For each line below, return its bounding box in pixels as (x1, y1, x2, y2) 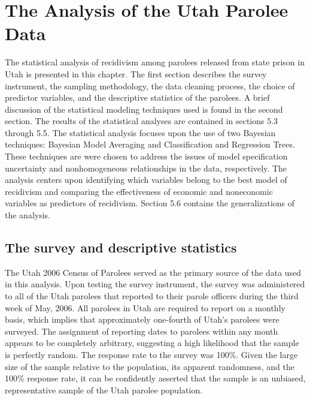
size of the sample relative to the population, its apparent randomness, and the (5, 360, 294, 372)
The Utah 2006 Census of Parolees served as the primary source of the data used (5, 266, 302, 278)
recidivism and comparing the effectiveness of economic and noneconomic (5, 185, 273, 197)
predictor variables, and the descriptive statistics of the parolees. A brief (5, 91, 270, 104)
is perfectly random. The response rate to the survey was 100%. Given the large (5, 348, 298, 360)
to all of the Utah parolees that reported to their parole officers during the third (5, 290, 299, 302)
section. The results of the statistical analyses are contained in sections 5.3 (5, 115, 278, 127)
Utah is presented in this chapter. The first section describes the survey (5, 67, 267, 80)
